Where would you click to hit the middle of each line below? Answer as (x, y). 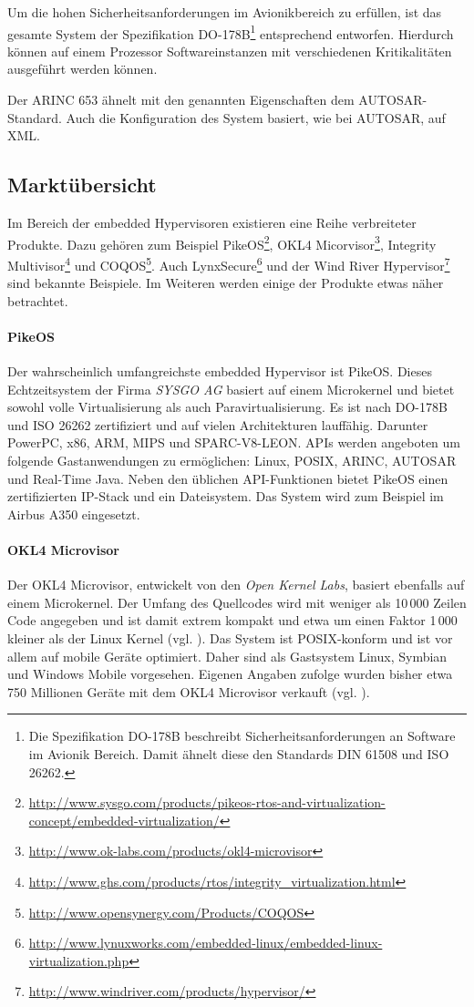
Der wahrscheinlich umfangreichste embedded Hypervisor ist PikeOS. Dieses (220, 371)
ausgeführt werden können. (82, 69)
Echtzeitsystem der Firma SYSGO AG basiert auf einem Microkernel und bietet (231, 389)
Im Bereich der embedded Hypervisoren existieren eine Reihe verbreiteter (212, 223)
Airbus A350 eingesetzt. (74, 514)
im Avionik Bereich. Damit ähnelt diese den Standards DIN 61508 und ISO (239, 753)
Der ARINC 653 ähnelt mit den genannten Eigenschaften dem (181, 100)
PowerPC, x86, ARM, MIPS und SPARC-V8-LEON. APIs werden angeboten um (234, 442)
